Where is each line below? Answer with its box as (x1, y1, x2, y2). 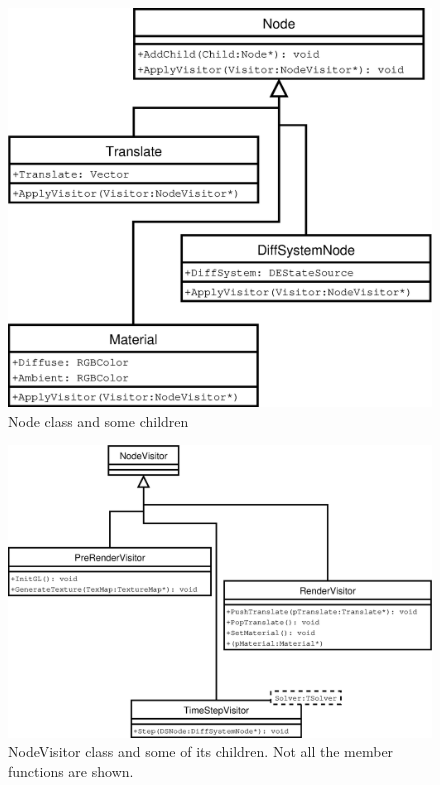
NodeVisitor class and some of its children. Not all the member (8, 741, 394, 762)
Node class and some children (8, 410, 189, 431)
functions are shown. (8, 760, 134, 781)
